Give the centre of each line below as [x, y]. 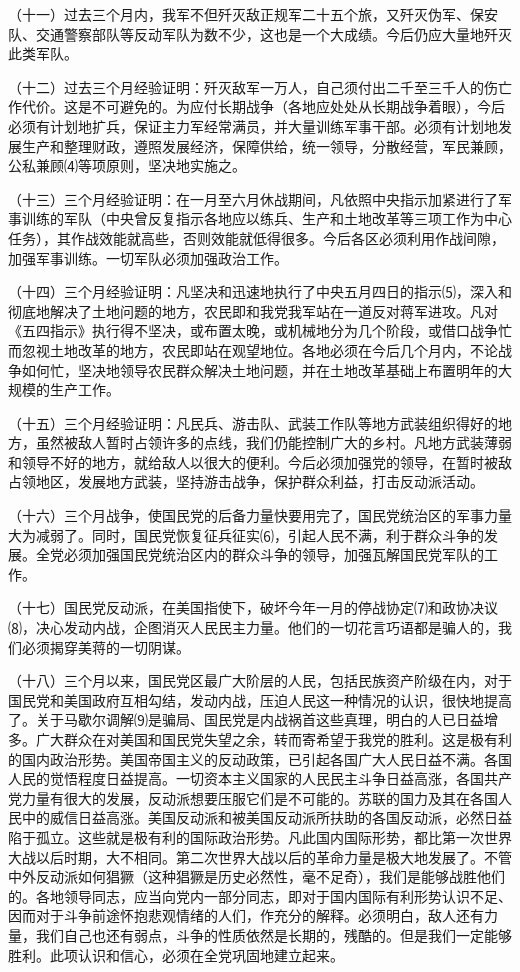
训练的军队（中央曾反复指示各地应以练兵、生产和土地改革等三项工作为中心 [266, 218]
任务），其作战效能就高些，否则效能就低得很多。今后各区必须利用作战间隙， [256, 237]
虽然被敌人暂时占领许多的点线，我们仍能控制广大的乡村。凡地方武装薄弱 [273, 442]
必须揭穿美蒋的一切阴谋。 [105, 646]
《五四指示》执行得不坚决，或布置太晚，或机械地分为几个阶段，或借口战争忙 [260, 330]
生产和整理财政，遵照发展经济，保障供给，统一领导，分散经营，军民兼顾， [266, 145]
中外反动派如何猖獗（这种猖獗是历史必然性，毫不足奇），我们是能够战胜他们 [256, 876]
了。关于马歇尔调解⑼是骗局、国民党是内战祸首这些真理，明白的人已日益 [246, 719]
